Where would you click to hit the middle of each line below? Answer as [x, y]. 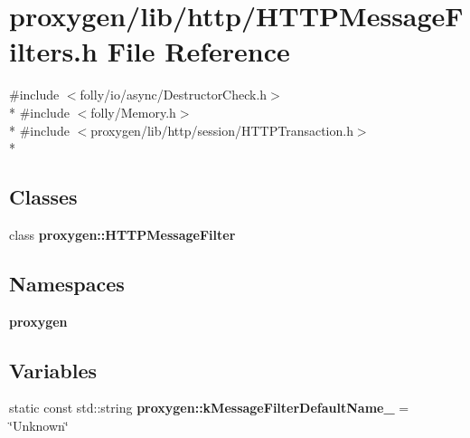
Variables [53, 370]
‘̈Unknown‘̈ [39, 426]
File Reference [198, 51]
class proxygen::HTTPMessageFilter [122, 234]
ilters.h [53, 51]
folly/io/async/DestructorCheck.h [174, 95]
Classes [43, 197]
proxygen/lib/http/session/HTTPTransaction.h [222, 130]
